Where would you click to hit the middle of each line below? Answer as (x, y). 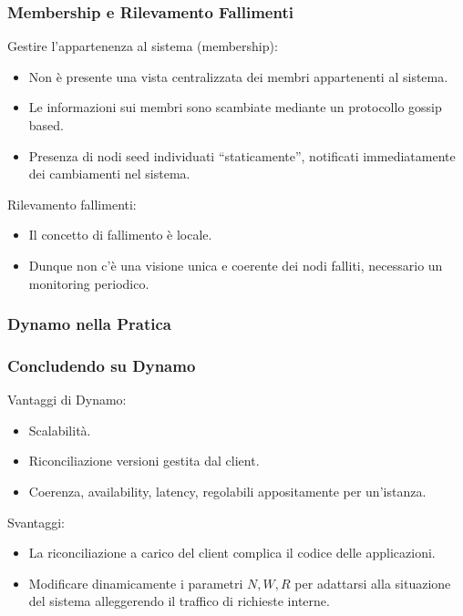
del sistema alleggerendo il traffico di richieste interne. (179, 601)
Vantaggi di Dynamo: (67, 400)
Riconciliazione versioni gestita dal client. (144, 461)
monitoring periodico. (89, 283)
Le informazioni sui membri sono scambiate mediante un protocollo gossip (235, 107)
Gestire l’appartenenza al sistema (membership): (143, 46)
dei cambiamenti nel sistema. (109, 174)
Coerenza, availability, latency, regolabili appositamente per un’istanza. (227, 491)
